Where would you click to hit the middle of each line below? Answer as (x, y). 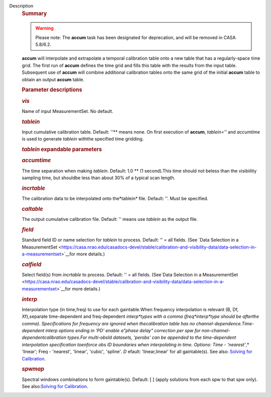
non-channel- (216, 331)
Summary (34, 14)
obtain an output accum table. (53, 79)
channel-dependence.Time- (225, 323)
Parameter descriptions (52, 90)
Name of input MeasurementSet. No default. (67, 111)
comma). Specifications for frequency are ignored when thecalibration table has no (108, 323)
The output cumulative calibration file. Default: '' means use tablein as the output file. (110, 219)
